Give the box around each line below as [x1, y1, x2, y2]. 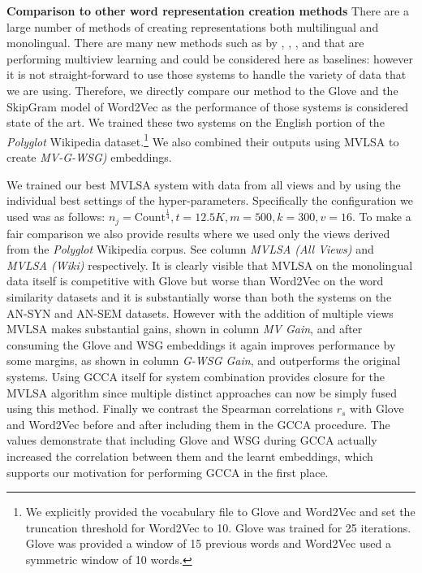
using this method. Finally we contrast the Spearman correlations [6, 400, 334, 417]
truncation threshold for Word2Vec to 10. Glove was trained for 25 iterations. [25, 519, 411, 536]
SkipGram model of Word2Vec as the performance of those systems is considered [6, 98, 409, 115]
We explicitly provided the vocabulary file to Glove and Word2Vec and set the [25, 503, 416, 520]
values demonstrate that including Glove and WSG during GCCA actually [6, 432, 377, 449]
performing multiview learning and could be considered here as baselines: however [6, 50, 414, 67]
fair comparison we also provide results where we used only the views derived [6, 224, 390, 241]
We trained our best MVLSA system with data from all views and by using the [6, 176, 401, 193]
